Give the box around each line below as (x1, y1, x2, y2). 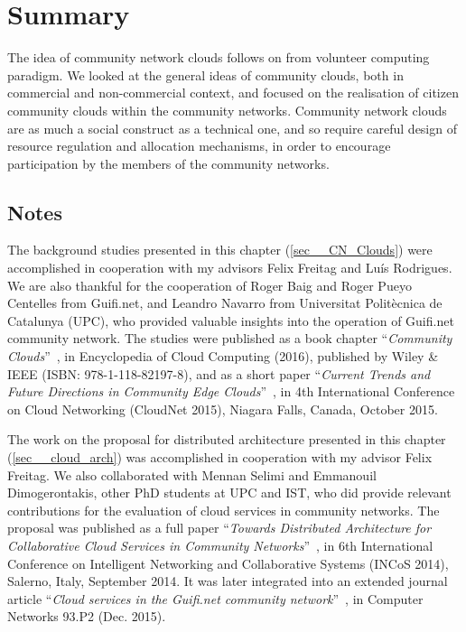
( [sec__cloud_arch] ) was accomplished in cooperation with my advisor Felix (7, 448, 433, 467)
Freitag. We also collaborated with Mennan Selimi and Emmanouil (7, 465, 377, 484)
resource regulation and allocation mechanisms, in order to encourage (7, 136, 391, 155)
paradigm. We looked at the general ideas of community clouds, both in (7, 65, 404, 84)
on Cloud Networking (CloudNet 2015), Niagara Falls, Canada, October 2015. (7, 399, 438, 418)
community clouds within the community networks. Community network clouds (7, 100, 447, 119)
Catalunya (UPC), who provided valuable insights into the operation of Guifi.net (7, 311, 454, 330)
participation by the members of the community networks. (7, 153, 330, 172)
